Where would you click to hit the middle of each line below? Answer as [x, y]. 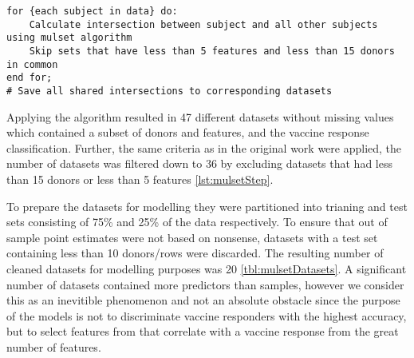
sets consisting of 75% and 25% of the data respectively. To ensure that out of [197, 222]
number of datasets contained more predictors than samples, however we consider [205, 284]
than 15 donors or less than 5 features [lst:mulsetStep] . [140, 179]
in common [32, 64]
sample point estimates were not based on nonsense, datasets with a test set [192, 237]
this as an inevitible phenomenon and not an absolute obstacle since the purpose [203, 300]
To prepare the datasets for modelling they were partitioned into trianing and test [207, 206]
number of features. [54, 346]
